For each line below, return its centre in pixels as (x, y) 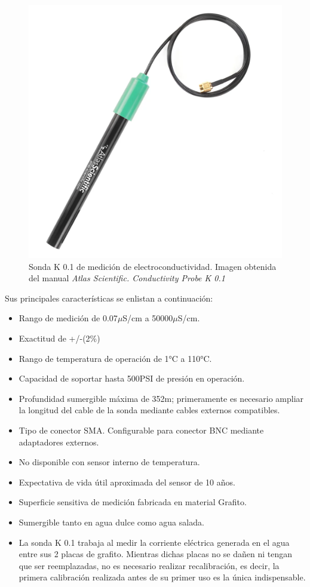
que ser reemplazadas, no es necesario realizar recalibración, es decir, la (149, 565)
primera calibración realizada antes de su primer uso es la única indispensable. (162, 577)
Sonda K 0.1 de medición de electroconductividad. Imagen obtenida (153, 266)
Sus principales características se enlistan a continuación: (109, 298)
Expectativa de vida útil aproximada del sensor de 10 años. (127, 482)
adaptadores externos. (59, 442)
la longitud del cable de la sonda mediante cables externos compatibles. (149, 410)
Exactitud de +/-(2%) (59, 338)
